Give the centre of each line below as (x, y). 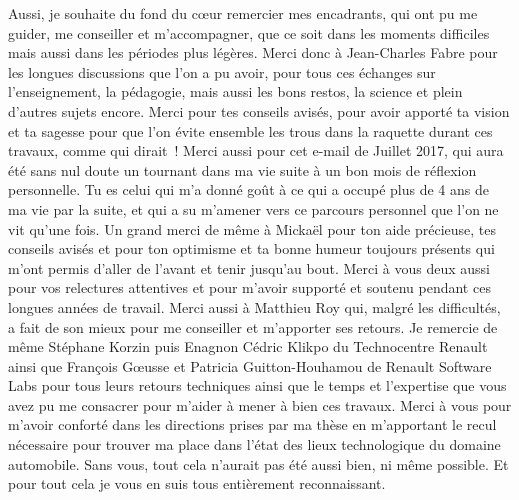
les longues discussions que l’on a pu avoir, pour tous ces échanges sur (222, 71)
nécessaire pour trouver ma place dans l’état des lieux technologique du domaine (254, 444)
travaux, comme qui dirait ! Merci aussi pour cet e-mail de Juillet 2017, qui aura (256, 150)
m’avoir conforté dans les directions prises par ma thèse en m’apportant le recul (252, 424)
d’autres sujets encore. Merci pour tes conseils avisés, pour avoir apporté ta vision (259, 110)
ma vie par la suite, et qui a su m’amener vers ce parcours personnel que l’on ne (253, 208)
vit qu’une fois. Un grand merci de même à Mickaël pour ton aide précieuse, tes (252, 228)
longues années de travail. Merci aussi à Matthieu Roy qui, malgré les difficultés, (254, 306)
